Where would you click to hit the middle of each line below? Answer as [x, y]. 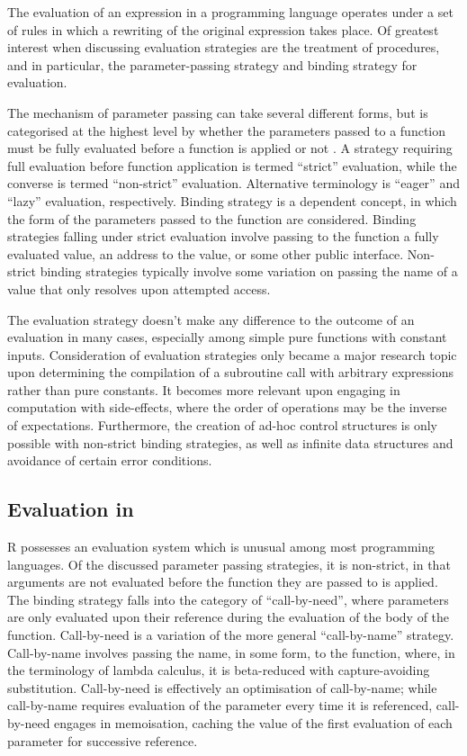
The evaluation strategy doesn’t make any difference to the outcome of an [211, 319]
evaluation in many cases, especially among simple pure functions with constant [227, 337]
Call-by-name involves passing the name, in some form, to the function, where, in [231, 652]
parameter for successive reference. [103, 740]
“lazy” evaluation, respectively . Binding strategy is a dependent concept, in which [232, 200]
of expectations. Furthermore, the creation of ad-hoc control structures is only [222, 425]
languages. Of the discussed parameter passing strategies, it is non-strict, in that [229, 564]
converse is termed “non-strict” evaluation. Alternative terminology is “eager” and [233, 183]
